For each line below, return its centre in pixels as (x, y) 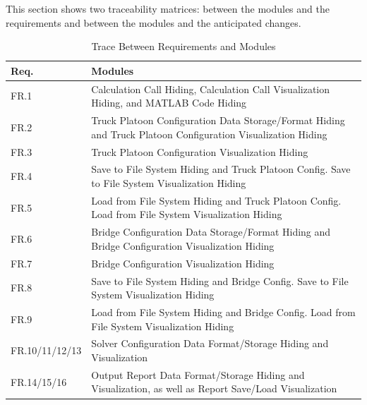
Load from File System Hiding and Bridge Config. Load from (223, 312)
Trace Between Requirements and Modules (183, 46)
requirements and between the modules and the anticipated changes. (154, 22)
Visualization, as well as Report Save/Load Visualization (214, 388)
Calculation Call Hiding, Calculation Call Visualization (211, 89)
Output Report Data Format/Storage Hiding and (198, 374)
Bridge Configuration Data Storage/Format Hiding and (211, 232)
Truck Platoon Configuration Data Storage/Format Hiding (218, 120)
